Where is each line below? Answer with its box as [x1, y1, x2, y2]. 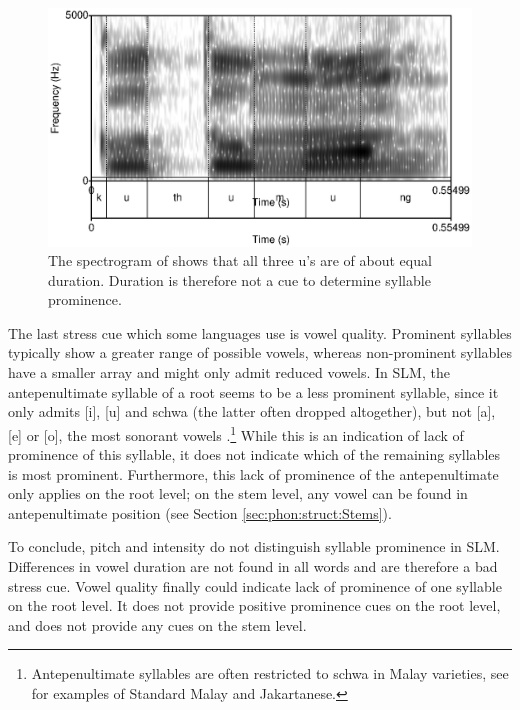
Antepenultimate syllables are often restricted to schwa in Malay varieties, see [31, 663, 509, 684]
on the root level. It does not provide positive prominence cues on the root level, [8, 595, 501, 616]
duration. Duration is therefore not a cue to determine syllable [48, 269, 431, 290]
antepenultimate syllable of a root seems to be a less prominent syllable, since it [8, 381, 499, 402]
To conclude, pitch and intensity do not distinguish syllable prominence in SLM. [8, 536, 500, 557]
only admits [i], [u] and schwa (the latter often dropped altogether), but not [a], [8, 401, 496, 422]
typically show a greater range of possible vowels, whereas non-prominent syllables [8, 342, 512, 363]
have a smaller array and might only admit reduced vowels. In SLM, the [8, 362, 450, 383]
